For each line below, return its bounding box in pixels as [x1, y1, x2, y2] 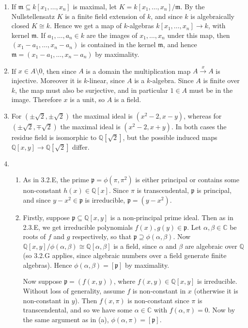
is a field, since [113, 241, 157, 251]
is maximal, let [73, 1, 117, 11]
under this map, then [167, 30, 230, 40]
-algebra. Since [150, 75, 194, 85]
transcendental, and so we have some [23, 305, 132, 315]
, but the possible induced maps [123, 132, 217, 142]
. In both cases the [171, 121, 227, 131]
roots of [23, 231, 46, 242]
